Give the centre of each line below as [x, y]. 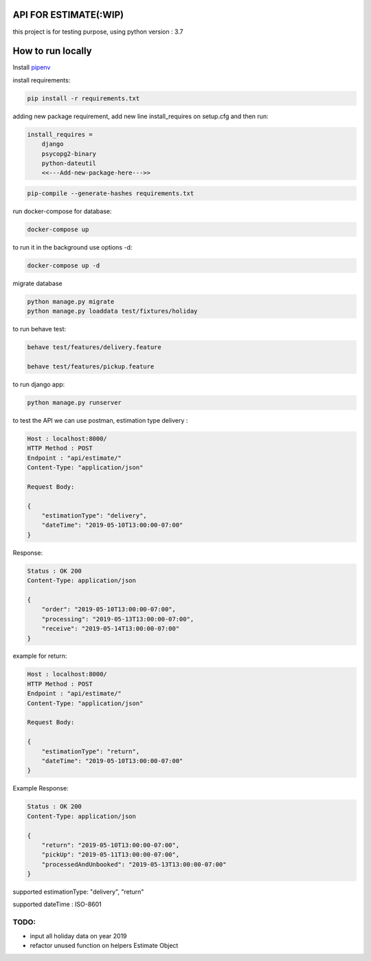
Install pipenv [32, 67]
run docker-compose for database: [62, 211]
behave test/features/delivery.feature [94, 347]
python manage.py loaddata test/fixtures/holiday [112, 311]
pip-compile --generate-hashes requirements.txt [111, 193]
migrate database [37, 283]
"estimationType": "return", [91, 751]
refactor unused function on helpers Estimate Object [104, 945]
